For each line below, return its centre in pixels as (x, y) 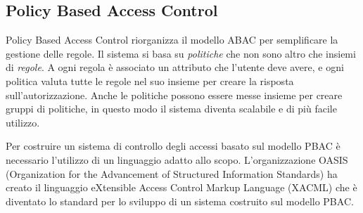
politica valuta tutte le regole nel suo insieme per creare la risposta (150, 80)
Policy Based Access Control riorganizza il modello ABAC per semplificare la (172, 40)
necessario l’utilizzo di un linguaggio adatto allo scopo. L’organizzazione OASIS (177, 159)
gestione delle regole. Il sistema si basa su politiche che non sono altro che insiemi (181, 53)
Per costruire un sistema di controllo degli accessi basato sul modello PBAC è (173, 146)
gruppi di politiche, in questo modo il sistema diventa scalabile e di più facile (171, 109)
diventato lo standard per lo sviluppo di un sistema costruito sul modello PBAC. (180, 201)
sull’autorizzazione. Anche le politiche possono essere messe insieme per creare (174, 95)
